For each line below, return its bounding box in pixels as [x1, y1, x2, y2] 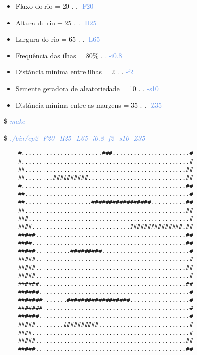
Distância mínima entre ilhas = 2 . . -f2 [15, 67, 133, 77]
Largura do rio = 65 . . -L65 [15, 34, 100, 44]
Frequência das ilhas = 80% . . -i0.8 [15, 50, 122, 60]
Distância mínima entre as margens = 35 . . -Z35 [15, 99, 162, 110]
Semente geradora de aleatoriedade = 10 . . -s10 [15, 83, 159, 93]
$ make [4, 116, 25, 126]
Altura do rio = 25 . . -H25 [15, 17, 97, 27]
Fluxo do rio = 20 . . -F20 [15, 1, 94, 11]
